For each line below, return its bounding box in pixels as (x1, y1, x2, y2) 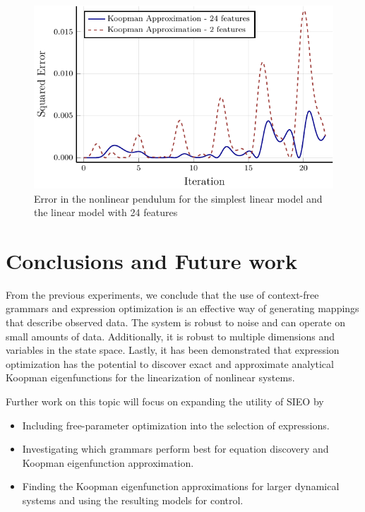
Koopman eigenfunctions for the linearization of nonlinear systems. (6, 370, 295, 385)
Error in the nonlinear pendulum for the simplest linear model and (34, 191, 323, 206)
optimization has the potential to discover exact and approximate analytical (6, 356, 334, 371)
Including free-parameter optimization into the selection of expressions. (22, 417, 330, 432)
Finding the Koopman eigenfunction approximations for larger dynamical (22, 479, 340, 494)
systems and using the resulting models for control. (22, 493, 244, 508)
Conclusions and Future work (6, 246, 298, 275)
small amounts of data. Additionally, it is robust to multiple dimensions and (6, 328, 335, 343)
